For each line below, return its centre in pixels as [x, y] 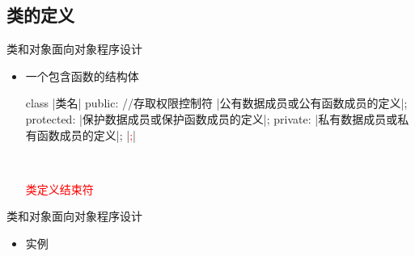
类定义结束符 [59, 189]
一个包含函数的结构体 [82, 76]
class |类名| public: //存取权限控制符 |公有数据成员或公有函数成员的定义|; [216, 103]
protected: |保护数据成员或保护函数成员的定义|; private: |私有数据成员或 [212, 118]
